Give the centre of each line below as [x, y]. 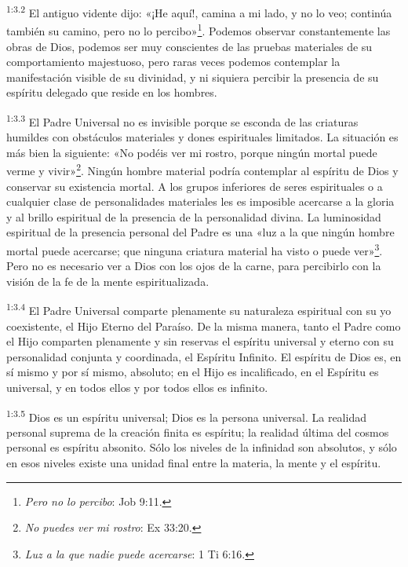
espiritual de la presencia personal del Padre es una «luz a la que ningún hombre [200, 232]
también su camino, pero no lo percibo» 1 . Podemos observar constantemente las [199, 29]
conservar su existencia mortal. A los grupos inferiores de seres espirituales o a [195, 186]
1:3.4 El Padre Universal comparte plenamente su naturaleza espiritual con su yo [199, 309]
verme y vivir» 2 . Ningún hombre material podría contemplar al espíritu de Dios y [202, 169]
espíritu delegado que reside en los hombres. [112, 92]
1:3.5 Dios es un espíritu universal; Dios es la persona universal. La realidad [186, 415]
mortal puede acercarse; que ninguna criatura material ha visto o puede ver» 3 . [195, 249]
